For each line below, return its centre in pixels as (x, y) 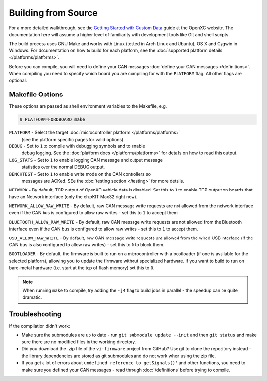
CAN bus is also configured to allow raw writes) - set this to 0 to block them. (87, 245)
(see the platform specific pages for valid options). (73, 139)
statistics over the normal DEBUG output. (63, 167)
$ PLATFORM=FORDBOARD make (52, 119)
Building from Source (54, 13)
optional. (18, 80)
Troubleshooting (35, 314)
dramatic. (32, 297)
